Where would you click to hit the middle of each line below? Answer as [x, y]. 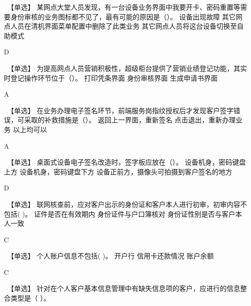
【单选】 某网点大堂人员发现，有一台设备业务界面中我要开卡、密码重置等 [125, 7]
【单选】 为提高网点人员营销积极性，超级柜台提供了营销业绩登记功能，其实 [129, 68]
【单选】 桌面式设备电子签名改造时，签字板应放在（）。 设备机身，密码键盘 [128, 162]
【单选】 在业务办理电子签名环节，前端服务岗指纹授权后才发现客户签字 [122, 110]
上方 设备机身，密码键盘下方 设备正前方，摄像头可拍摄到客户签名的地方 [118, 171]
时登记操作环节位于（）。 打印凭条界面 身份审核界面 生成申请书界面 [111, 77]
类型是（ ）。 [30, 298]
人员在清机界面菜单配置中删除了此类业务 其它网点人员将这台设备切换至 [124, 26]
